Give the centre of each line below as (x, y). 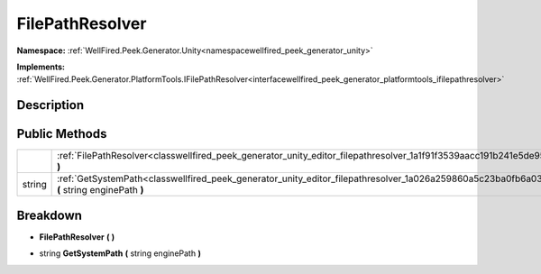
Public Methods (62, 134)
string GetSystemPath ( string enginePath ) (120, 253)
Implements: (41, 67)
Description (50, 105)
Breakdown (50, 215)
